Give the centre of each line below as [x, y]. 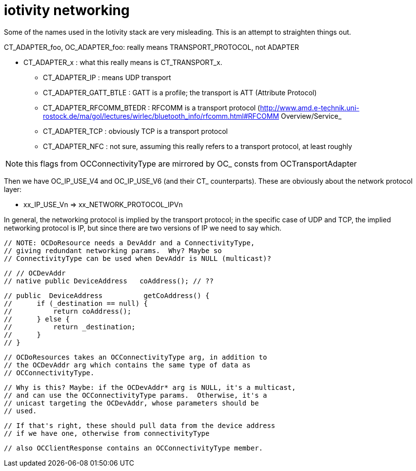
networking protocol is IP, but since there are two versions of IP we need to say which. [143, 228]
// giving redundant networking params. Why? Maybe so [113, 250]
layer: [13, 189]
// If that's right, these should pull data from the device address [140, 425]
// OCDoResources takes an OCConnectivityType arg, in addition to [136, 357]
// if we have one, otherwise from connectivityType [107, 433]
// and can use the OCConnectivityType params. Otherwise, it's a [136, 395]
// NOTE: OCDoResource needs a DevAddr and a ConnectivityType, [129, 243]
